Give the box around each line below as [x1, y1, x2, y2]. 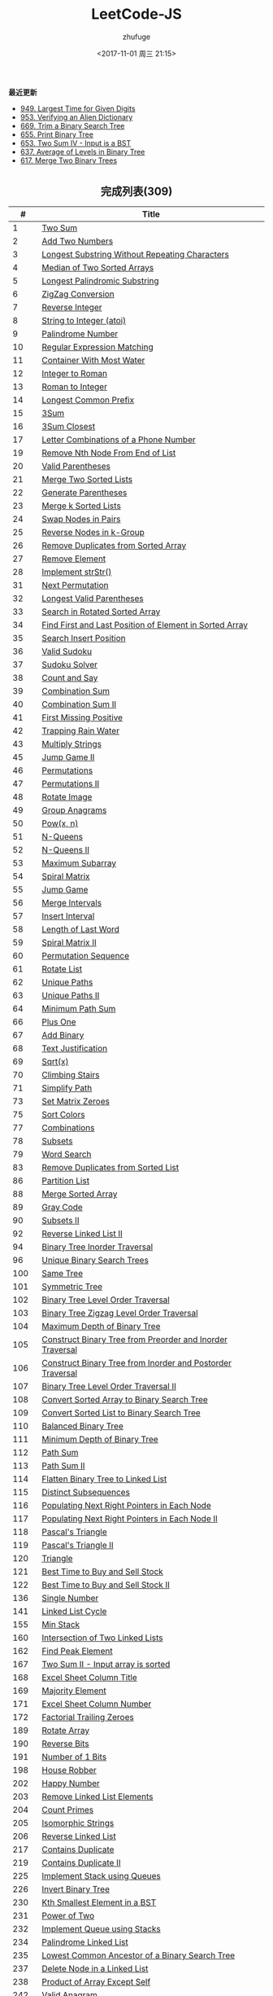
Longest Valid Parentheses [41, 592, 144, 603]
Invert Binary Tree [41, 1883, 110, 1894]
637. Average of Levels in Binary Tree [19, 147, 145, 156]
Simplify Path [41, 1082, 93, 1094]
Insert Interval [41, 910, 95, 921]
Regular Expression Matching [41, 341, 154, 353]
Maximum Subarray [41, 857, 117, 868]
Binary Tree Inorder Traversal [41, 1241, 154, 1252]
